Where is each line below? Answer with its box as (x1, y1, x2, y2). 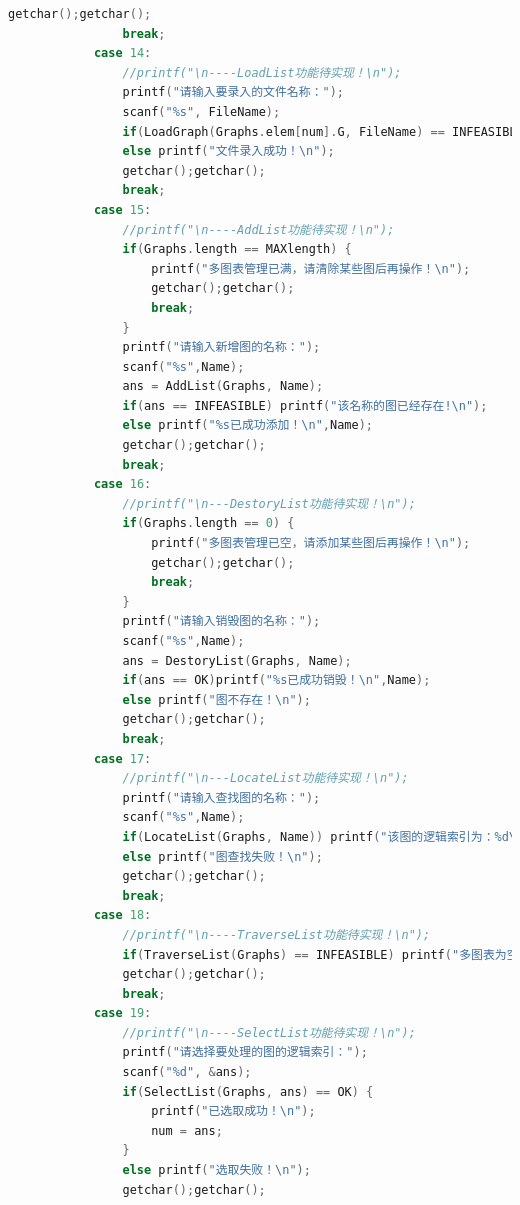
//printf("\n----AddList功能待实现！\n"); (122, 222, 395, 237)
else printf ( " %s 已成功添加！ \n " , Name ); (122, 418, 373, 433)
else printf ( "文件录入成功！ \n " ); (122, 144, 335, 159)
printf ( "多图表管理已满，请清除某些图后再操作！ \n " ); (151, 261, 471, 276)
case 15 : (93, 202, 152, 217)
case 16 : (93, 477, 152, 492)
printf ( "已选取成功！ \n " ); (151, 1104, 316, 1119)
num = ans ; (151, 1123, 223, 1138)
